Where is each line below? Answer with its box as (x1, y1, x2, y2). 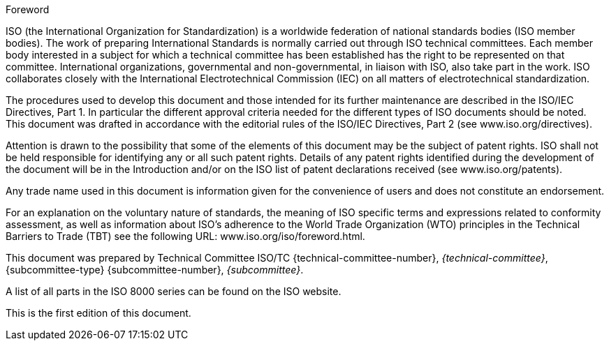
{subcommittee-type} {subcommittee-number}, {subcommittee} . (6, 264, 304, 276)
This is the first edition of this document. (6, 307, 191, 319)
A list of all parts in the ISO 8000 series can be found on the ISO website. (6, 285, 342, 297)
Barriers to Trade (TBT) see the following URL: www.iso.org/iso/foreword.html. (6, 230, 365, 242)
